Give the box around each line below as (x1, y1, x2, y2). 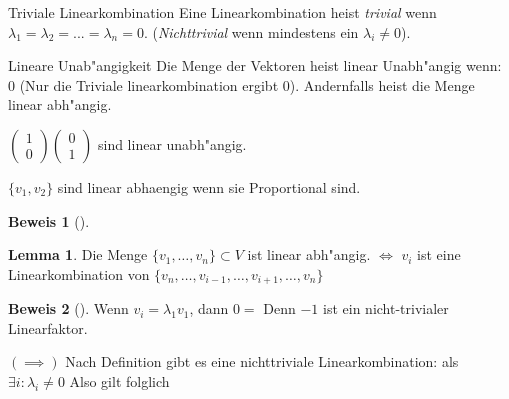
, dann (189, 298, 229, 319)
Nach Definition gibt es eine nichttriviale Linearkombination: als (65, 351, 459, 372)
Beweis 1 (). (8, 210, 90, 231)
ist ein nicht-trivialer (323, 298, 449, 319)
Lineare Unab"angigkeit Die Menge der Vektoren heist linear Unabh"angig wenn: (8, 55, 502, 76)
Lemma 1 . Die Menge (8, 244, 148, 265)
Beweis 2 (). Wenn (8, 298, 129, 319)
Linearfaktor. (8, 317, 88, 338)
